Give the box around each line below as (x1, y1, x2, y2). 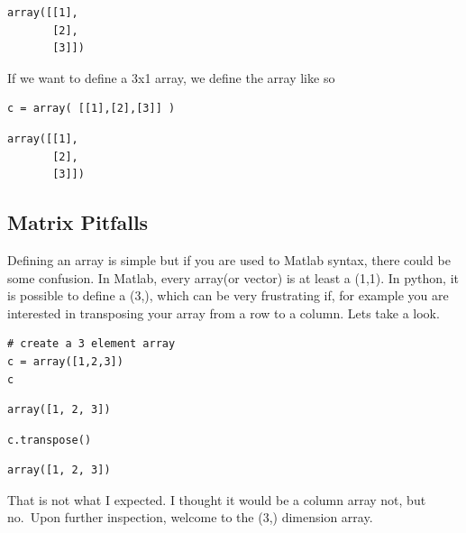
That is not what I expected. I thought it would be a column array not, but (7, 490, 426, 509)
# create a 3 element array (7, 337, 176, 351)
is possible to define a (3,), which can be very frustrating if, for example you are (7, 286, 449, 305)
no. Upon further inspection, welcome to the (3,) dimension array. (7, 508, 373, 527)
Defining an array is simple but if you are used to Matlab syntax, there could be (7, 250, 451, 269)
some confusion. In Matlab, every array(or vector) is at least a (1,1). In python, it (7, 268, 460, 287)
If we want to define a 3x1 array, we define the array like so (7, 68, 335, 87)
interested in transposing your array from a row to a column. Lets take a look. (7, 303, 440, 322)
